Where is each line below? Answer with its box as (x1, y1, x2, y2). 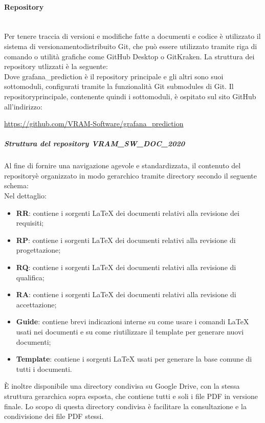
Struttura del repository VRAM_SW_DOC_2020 (4, 138, 185, 149)
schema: (4, 180, 29, 191)
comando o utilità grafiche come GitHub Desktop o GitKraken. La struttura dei (4, 51, 255, 61)
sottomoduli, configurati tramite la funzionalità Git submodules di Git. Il (4, 81, 234, 92)
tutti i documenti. (16, 363, 72, 374)
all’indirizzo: (4, 101, 42, 112)
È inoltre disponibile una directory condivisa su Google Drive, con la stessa (4, 381, 240, 391)
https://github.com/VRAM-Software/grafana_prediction (4, 118, 184, 129)
